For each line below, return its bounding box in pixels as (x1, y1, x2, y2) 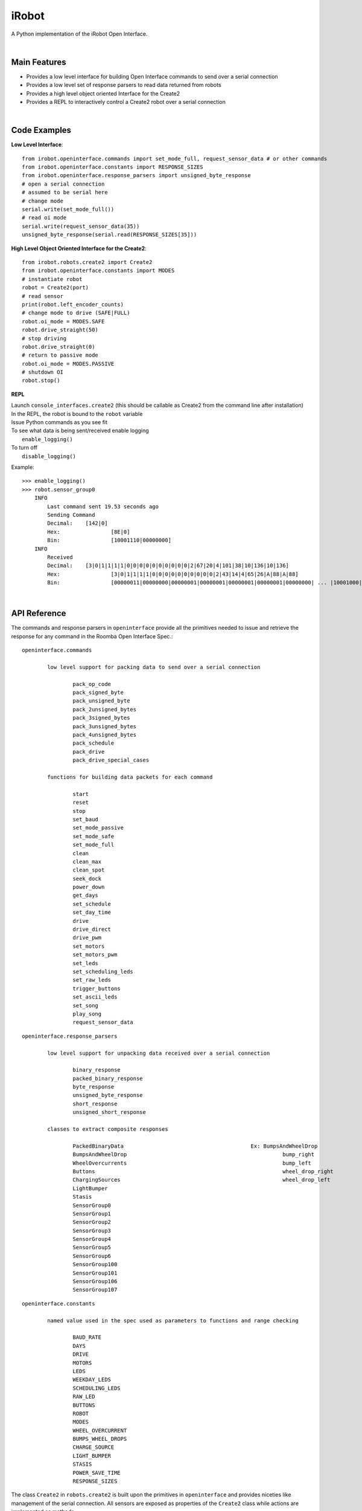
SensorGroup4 (72, 1236, 112, 1243)
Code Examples (11, 125, 72, 135)
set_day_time (72, 909, 112, 916)
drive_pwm (72, 934, 102, 941)
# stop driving (22, 335, 67, 341)
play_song (72, 1010, 102, 1017)
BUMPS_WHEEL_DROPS (72, 1435, 127, 1443)
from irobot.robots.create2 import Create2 (22, 259, 153, 265)
